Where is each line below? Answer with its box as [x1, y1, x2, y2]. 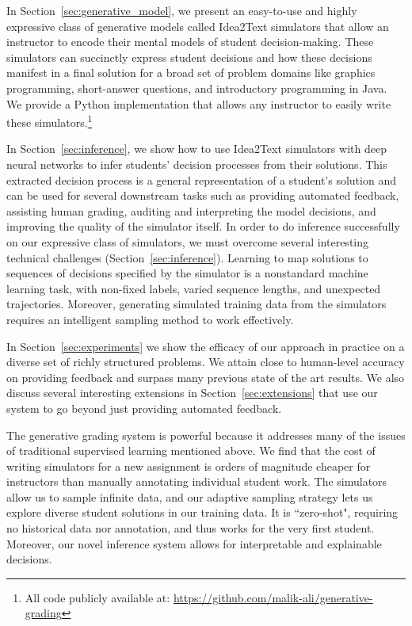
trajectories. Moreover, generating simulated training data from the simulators [6, 296, 387, 312]
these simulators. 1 [6, 112, 93, 130]
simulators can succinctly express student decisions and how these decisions [6, 48, 372, 65]
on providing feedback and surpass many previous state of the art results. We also [6, 368, 405, 385]
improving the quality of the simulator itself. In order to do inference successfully [6, 218, 400, 235]
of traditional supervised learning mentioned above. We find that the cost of [6, 442, 376, 459]
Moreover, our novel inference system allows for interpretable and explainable [6, 535, 382, 552]
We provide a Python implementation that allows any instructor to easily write [6, 95, 391, 112]
